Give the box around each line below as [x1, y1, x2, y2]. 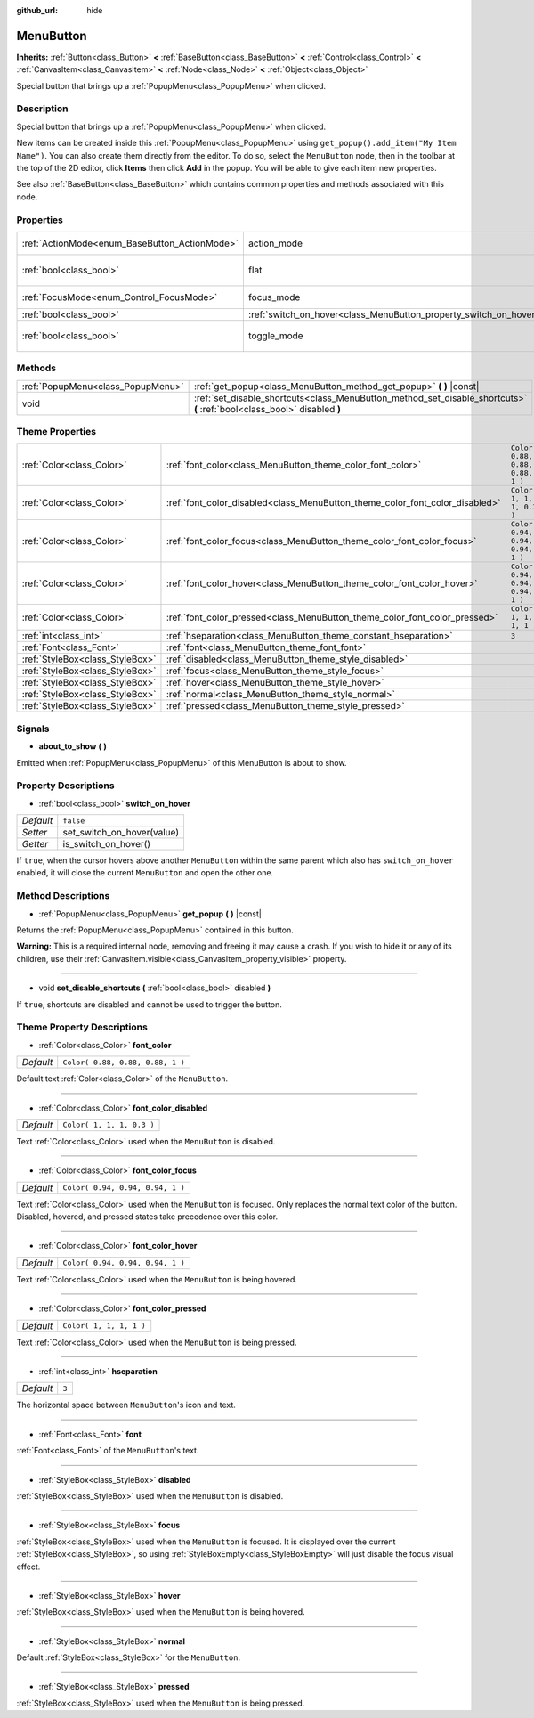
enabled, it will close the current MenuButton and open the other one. [16, 867, 274, 878]
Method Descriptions [16, 890, 110, 902]
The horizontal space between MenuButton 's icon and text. [16, 1399, 236, 1411]
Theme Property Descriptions [16, 1021, 149, 1033]
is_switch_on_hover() [62, 838, 151, 851]
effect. [16, 1561, 41, 1572]
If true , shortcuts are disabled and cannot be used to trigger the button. [16, 998, 282, 1010]
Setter [21, 826, 48, 839]
